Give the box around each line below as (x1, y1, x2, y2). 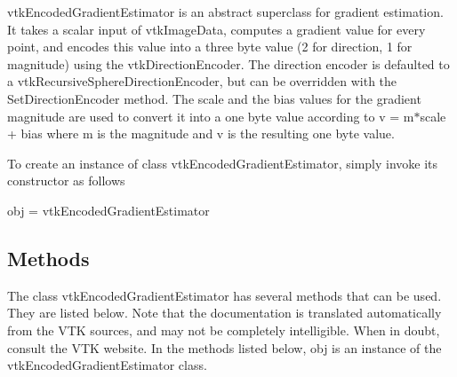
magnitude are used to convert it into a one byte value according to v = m (7, 106, 414, 125)
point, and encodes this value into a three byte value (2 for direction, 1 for (7, 37, 413, 56)
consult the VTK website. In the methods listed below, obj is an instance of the (7, 338, 442, 357)
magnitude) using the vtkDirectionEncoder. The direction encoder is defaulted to (7, 54, 450, 73)
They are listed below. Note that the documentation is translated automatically (7, 303, 442, 322)
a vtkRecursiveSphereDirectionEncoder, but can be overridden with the (7, 72, 397, 90)
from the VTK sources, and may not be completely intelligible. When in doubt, (7, 320, 440, 339)
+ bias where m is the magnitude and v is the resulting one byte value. (7, 124, 395, 143)
